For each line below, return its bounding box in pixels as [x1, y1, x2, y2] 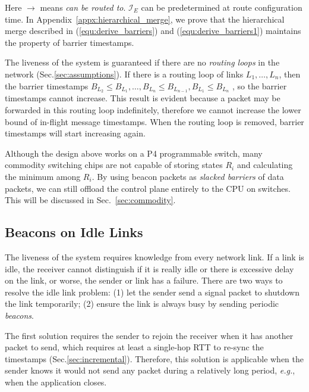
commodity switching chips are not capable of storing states [5, 158, 223, 171]
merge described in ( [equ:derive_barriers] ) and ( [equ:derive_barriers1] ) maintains [5, 24, 301, 37]
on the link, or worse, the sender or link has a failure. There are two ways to [5, 274, 283, 287]
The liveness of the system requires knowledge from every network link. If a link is [5, 250, 304, 263]
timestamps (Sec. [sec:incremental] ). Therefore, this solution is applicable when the [5, 352, 304, 365]
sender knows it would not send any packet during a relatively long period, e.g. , [5, 364, 295, 377]
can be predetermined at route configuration [141, 1, 302, 13]
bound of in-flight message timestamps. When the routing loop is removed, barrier [5, 115, 304, 127]
